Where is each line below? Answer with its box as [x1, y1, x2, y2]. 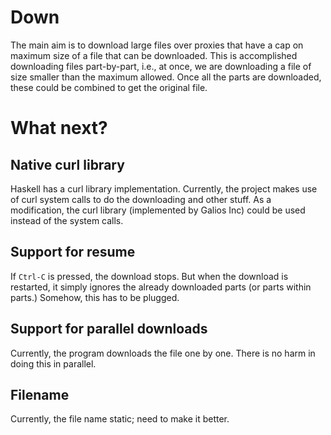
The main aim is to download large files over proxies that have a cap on [10, 39, 304, 51]
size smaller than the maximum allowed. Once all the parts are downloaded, [10, 71, 322, 83]
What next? [10, 117, 108, 140]
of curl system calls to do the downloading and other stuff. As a [10, 193, 272, 205]
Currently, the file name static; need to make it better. [10, 413, 230, 425]
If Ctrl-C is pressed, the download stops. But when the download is [10, 270, 289, 282]
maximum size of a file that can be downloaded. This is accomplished [10, 49, 298, 61]
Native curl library [10, 156, 125, 173]
